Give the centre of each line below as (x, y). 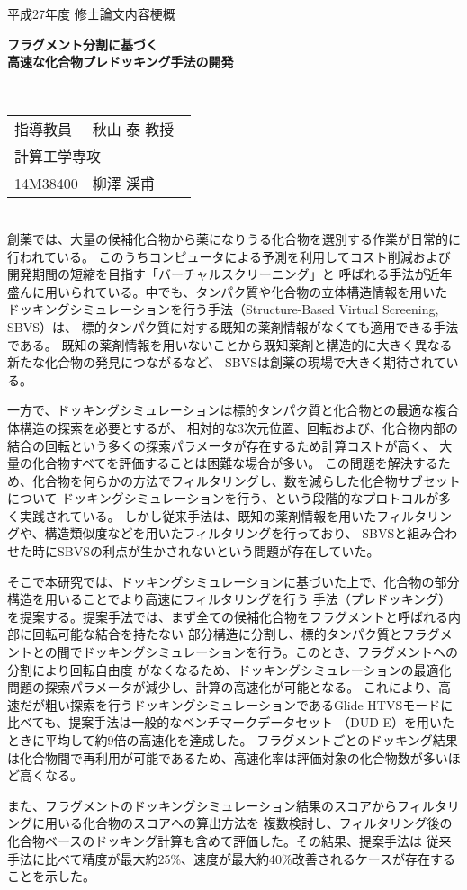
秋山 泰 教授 (133, 130)
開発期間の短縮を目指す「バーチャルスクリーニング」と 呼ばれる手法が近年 (230, 274)
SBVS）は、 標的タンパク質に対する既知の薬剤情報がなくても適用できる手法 (233, 326)
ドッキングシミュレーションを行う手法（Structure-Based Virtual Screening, (223, 309)
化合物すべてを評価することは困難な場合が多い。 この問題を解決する (235, 463)
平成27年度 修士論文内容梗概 (91, 13)
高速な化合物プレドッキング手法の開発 (121, 62)
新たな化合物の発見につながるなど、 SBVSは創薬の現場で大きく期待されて (227, 362)
